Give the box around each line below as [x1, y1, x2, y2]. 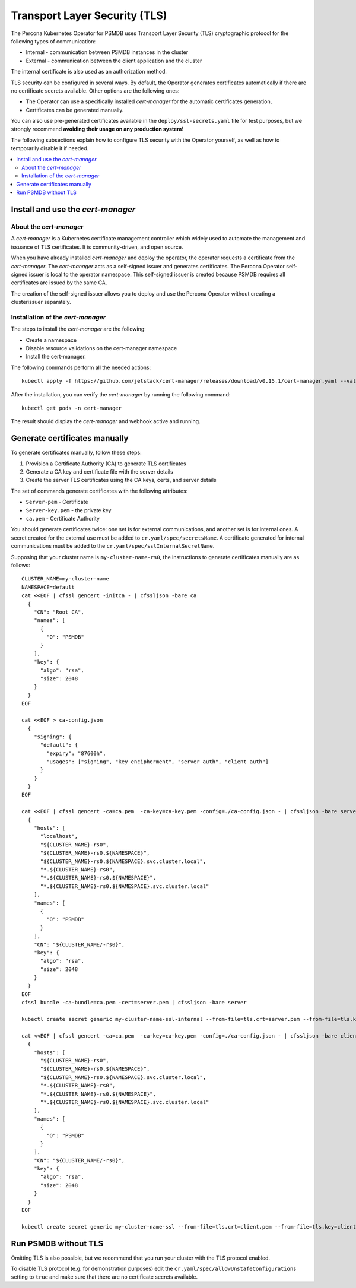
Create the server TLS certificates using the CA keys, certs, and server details [26, 477, 217, 484]
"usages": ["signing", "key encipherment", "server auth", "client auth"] [46, 758, 269, 765]
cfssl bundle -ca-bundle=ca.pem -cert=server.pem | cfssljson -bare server [21, 999, 247, 1006]
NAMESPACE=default [21, 583, 75, 591]
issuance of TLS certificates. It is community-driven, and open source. [11, 243, 183, 250]
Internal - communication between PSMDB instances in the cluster [26, 49, 189, 56]
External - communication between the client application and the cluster [26, 57, 202, 64]
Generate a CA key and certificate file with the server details [26, 468, 173, 475]
